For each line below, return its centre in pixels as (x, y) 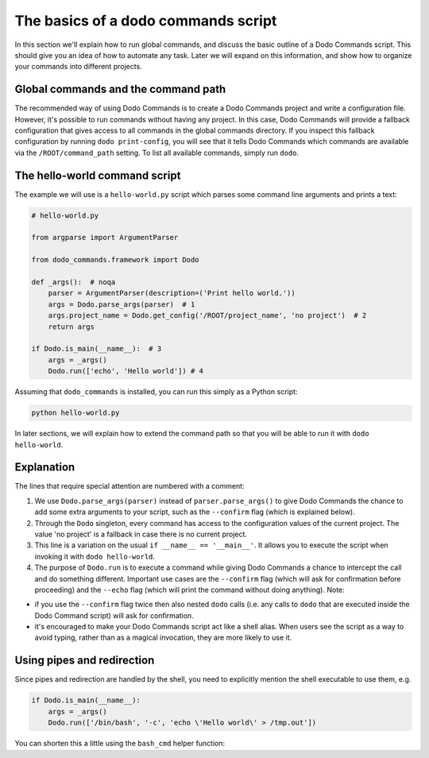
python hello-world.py (75, 413)
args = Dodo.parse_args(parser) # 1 (122, 304)
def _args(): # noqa (73, 282)
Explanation (45, 468)
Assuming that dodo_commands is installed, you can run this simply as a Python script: (156, 392)
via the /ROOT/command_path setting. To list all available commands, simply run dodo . (157, 153)
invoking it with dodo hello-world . (95, 556)
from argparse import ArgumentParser (105, 238)
